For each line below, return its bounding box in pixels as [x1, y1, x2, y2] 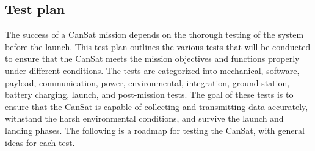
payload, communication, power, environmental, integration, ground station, [5, 76, 290, 89]
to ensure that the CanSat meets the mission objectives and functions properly [5, 52, 300, 65]
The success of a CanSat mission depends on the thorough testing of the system [5, 28, 304, 41]
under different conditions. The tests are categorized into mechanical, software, [5, 64, 300, 76]
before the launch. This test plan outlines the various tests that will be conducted [5, 40, 311, 53]
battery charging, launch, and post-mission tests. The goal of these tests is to [5, 88, 294, 101]
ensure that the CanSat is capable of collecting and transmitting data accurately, [5, 100, 308, 112]
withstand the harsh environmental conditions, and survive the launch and [5, 112, 284, 125]
